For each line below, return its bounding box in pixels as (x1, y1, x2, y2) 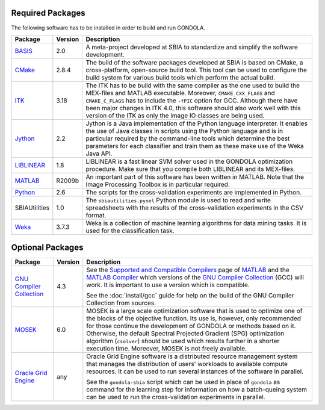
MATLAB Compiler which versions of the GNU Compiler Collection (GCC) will (86, 273, 304, 282)
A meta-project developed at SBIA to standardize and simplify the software (85, 43, 298, 51)
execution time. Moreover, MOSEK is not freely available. (86, 344, 247, 353)
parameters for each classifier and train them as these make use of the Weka (85, 141, 304, 150)
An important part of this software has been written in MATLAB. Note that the (85, 172, 304, 181)
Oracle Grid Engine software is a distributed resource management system (86, 352, 298, 361)
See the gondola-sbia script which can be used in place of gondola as (86, 378, 280, 387)
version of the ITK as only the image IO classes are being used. (85, 111, 265, 120)
